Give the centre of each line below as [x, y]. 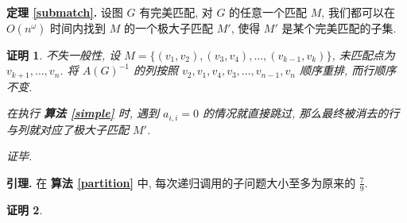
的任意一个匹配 [268, 12]
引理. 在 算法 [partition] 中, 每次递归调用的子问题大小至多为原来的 [181, 182]
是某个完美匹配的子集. [339, 27]
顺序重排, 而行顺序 [348, 70]
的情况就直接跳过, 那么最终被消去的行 [301, 113]
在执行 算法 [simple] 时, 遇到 [83, 113]
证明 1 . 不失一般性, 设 [64, 54]
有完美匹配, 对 [176, 12]
